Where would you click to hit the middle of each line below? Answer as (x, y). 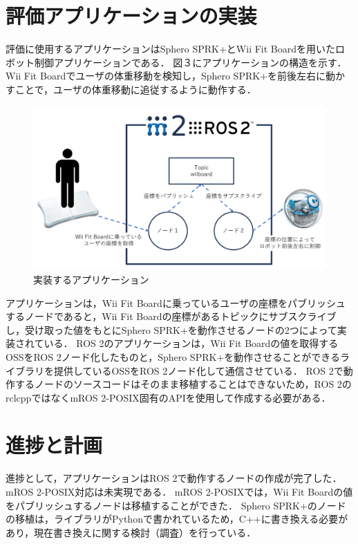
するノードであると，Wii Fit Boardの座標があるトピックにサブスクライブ (171, 316)
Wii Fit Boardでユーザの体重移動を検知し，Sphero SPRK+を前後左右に (166, 76)
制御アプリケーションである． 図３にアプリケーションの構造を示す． (190, 62)
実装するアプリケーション (91, 279)
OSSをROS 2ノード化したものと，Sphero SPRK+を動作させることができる (173, 356)
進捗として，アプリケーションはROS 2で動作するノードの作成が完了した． (174, 478)
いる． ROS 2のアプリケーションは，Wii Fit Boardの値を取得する (191, 343)
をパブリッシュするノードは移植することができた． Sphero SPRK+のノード (176, 505)
